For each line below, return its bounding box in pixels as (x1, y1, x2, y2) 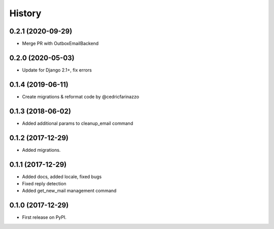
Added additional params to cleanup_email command (22, 120, 133, 126)
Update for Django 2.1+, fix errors (22, 67, 92, 73)
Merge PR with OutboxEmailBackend (22, 41, 99, 47)
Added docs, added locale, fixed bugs (22, 173, 102, 180)
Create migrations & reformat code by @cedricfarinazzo (22, 93, 140, 100)
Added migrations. (22, 147, 61, 153)
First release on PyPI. (22, 214, 67, 220)
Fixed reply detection (22, 180, 66, 186)
